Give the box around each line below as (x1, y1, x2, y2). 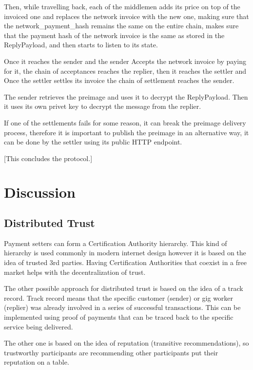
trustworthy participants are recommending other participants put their (4, 347, 218, 357)
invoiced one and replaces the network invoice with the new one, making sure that (4, 11, 249, 21)
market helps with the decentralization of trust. (4, 267, 146, 277)
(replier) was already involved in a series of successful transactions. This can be (4, 302, 241, 312)
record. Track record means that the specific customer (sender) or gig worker (4, 292, 234, 303)
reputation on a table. (4, 357, 69, 367)
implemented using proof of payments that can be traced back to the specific (4, 312, 234, 322)
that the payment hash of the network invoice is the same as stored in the (4, 30, 225, 40)
